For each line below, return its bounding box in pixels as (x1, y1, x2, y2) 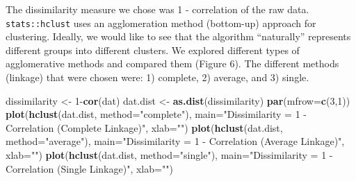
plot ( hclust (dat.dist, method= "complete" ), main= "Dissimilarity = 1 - (6, 107, 307, 121)
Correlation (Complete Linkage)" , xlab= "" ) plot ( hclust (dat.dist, (6, 120, 283, 135)
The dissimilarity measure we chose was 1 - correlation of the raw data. (6, 2, 309, 16)
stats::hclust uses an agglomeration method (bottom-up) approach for (6, 15, 316, 30)
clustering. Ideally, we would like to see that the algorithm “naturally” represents (6, 29, 351, 44)
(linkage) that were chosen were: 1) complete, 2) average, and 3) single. (6, 70, 309, 85)
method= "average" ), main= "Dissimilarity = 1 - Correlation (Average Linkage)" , (6, 134, 345, 148)
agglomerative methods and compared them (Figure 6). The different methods (6, 56, 339, 71)
